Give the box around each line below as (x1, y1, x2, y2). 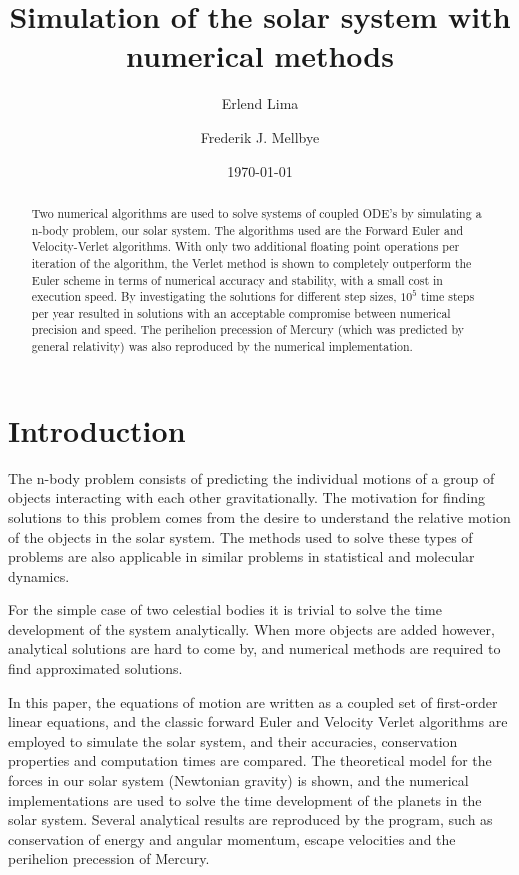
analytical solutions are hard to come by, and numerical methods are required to (8, 638, 501, 659)
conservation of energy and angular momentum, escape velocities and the (8, 828, 456, 849)
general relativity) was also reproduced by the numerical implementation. (31, 338, 413, 355)
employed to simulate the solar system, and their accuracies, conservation (8, 730, 458, 751)
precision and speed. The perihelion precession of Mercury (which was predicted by (31, 321, 465, 338)
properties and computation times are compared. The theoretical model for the (8, 750, 492, 771)
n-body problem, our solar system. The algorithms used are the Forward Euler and (31, 221, 464, 238)
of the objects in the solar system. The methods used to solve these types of (8, 526, 473, 547)
